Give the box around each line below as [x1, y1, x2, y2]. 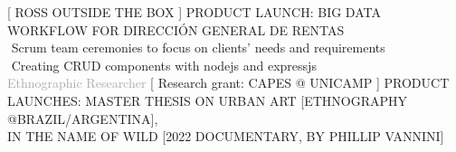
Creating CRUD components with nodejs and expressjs [11, 55, 317, 74]
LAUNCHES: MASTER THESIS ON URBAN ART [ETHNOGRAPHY [7, 90, 408, 109]
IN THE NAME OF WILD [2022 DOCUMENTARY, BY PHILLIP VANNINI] [7, 127, 444, 146]
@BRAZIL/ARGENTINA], [7, 109, 158, 128]
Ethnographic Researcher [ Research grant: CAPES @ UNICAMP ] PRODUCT [7, 73, 450, 92]
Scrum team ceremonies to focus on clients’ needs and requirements [11, 38, 385, 57]
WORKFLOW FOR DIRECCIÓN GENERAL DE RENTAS [7, 20, 345, 39]
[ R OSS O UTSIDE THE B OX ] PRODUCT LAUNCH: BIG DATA [7, 3, 381, 21]
